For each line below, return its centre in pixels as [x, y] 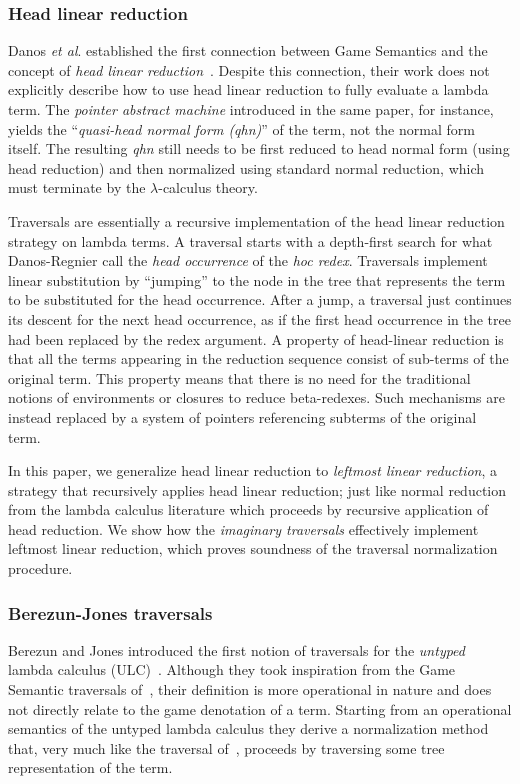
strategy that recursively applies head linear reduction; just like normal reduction [257, 489]
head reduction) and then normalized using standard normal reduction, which [246, 167]
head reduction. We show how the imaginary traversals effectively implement [243, 528]
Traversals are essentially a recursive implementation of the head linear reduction [256, 220]
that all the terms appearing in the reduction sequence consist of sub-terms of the [258, 358]
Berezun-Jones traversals [110, 612]
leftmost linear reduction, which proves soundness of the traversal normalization [253, 548]
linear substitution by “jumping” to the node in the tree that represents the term [257, 279]
